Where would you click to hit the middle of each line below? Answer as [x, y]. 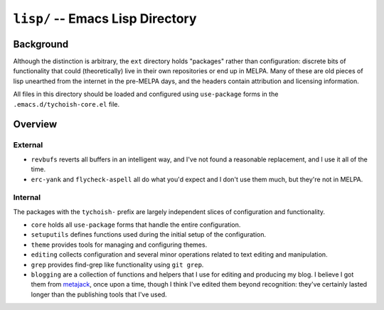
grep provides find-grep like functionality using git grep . [117, 264]
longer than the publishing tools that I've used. [99, 294]
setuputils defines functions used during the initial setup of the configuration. [149, 235]
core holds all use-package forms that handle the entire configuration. [136, 225]
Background [41, 44]
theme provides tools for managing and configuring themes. [119, 245]
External [28, 145]
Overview [35, 124]
